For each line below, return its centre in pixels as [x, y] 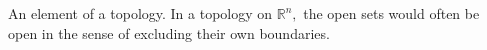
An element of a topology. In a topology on [140, 13]
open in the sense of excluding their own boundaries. [169, 32]
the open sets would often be [391, 13]
